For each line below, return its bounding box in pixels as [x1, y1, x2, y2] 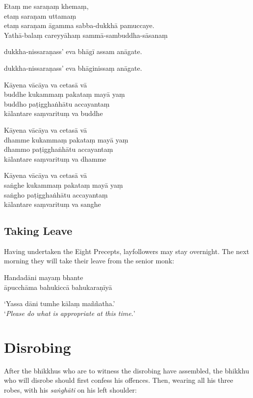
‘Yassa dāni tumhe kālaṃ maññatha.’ [4, 298, 115, 309]
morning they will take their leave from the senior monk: [4, 256, 175, 266]
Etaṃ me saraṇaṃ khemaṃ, [4, 1, 89, 11]
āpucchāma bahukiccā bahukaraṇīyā [4, 282, 112, 292]
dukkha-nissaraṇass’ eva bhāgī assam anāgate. [4, 46, 142, 57]
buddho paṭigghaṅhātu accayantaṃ [4, 98, 110, 109]
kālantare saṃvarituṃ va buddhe [4, 108, 103, 118]
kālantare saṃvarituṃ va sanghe [4, 199, 101, 209]
